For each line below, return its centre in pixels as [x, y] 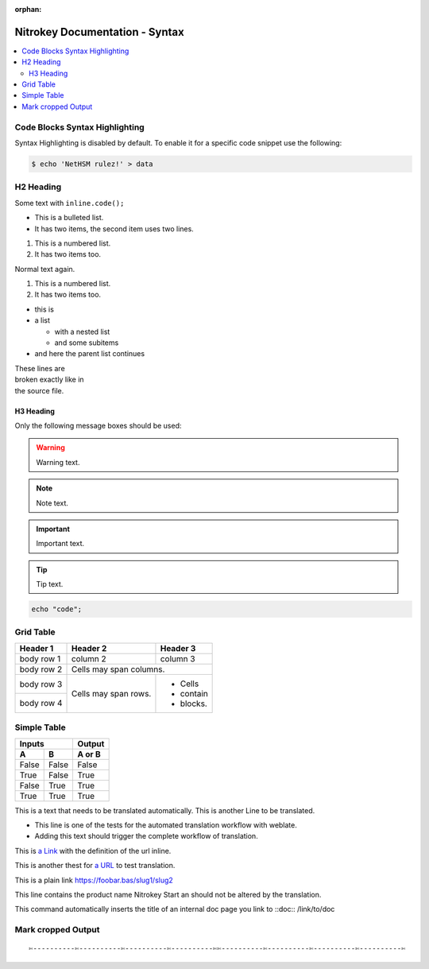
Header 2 [89, 648]
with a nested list [82, 331]
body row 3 [41, 684]
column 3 [178, 658]
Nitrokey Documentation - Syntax [99, 32]
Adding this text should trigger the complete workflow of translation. [146, 836]
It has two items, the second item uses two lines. [114, 229]
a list [43, 320]
